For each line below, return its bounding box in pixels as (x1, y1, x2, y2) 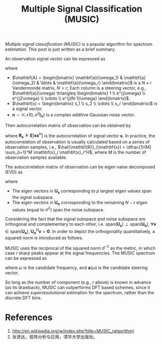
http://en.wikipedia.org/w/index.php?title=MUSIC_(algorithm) (12, 328, 135, 334)
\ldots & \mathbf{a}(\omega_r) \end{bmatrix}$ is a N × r (40, 80, 152, 86)
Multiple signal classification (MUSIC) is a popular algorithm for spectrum (5, 41, 152, 47)
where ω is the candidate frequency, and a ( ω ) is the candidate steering (5, 265, 148, 271)
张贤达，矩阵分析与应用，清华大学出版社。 (12, 334, 98, 340)
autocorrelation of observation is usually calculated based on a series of (5, 139, 150, 145)
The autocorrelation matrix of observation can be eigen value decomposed (5, 164, 156, 170)
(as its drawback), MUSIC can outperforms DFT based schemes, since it (5, 285, 150, 290)
